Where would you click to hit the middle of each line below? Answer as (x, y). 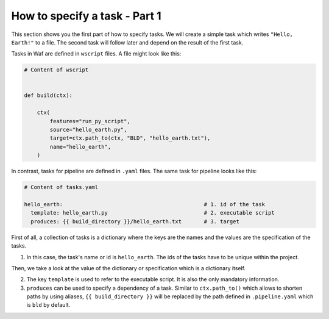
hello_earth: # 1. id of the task (144, 204)
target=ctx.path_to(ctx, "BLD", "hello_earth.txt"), (130, 138)
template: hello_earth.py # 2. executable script (153, 213)
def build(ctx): (48, 95)
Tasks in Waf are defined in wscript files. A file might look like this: (96, 54)
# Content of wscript (56, 70)
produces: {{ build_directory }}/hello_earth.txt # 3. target (135, 221)
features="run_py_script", (90, 121)
